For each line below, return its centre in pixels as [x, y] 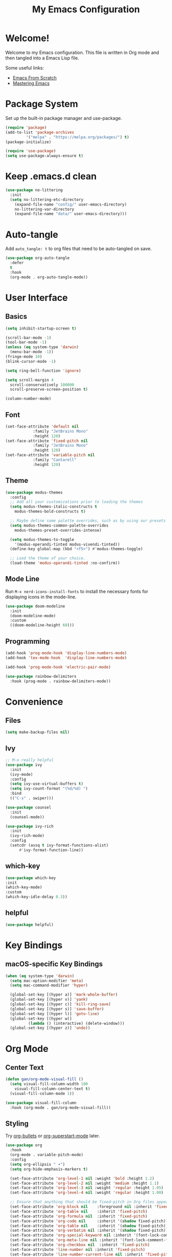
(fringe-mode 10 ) [24, 357]
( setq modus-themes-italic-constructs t [53, 507]
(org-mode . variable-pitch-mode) [47, 1155]
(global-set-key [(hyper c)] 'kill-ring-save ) [60, 1004]
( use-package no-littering [34, 190]
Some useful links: [25, 68]
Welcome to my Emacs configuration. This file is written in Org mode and [82, 52]
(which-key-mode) [24, 887]
